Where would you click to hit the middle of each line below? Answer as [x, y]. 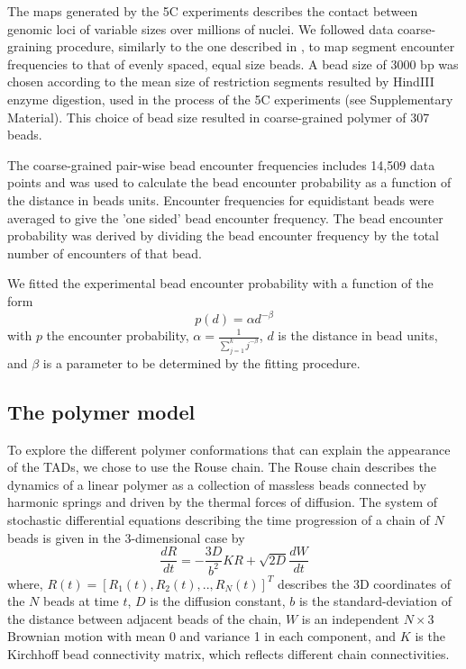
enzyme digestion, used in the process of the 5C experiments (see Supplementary [230, 99]
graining [30, 46]
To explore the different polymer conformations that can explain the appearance [229, 449]
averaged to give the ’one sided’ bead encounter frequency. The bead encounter [225, 217]
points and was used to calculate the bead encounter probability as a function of [229, 182]
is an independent [351, 618]
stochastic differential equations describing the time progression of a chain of [219, 520]
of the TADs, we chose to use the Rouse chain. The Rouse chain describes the [222, 467]
